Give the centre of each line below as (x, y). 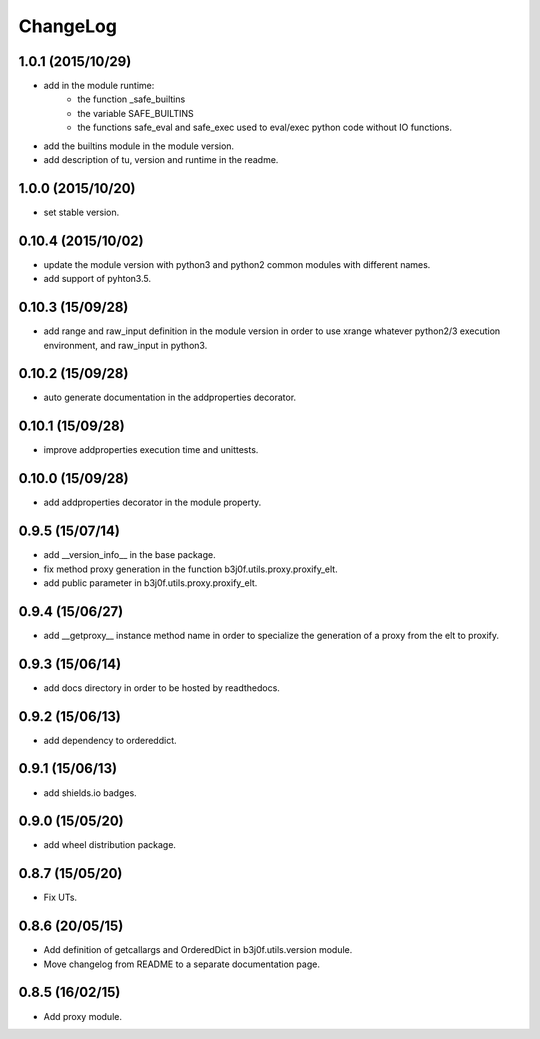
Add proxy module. (82, 1016)
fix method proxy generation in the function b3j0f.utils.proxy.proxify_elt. (191, 569)
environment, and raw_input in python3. (125, 345)
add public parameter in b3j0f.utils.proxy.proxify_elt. (150, 582)
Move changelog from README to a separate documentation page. (181, 964)
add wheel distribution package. (110, 845)
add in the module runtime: (99, 86)
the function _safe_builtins (131, 99)
